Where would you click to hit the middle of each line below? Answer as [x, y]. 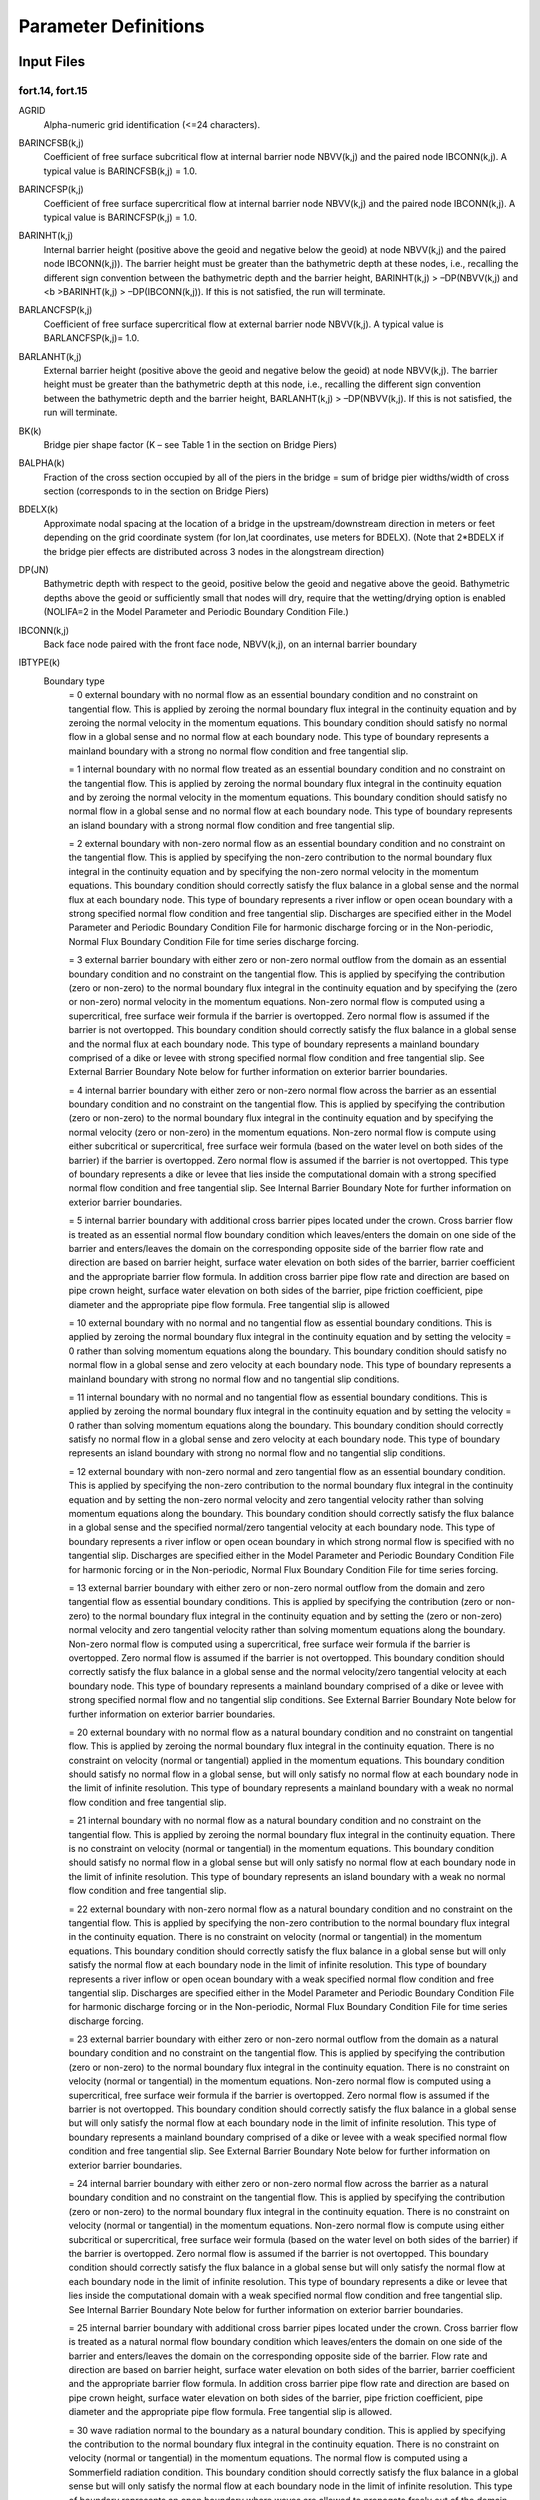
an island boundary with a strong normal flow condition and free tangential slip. [231, 825]
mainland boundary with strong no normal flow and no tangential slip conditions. [234, 1379]
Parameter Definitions [111, 26]
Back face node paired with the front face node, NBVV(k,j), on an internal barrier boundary [230, 644]
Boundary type [74, 681]
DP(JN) [33, 570]
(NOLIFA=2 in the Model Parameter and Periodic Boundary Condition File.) [196, 612]
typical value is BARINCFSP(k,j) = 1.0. [120, 217]
